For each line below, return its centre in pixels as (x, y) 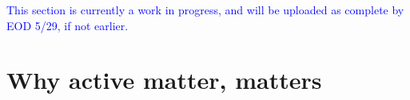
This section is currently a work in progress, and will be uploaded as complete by (205, 10)
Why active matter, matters (164, 80)
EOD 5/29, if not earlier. (68, 25)
